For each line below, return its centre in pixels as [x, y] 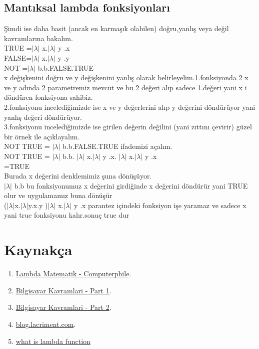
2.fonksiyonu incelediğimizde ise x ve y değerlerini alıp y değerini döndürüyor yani [130, 107]
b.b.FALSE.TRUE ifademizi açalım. [117, 146]
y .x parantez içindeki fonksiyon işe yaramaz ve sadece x [160, 205]
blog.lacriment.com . [46, 324]
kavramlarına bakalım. [38, 38]
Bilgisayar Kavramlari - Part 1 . [63, 290]
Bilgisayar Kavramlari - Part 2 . [63, 307]
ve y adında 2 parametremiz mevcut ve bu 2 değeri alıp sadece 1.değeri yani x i [125, 87]
